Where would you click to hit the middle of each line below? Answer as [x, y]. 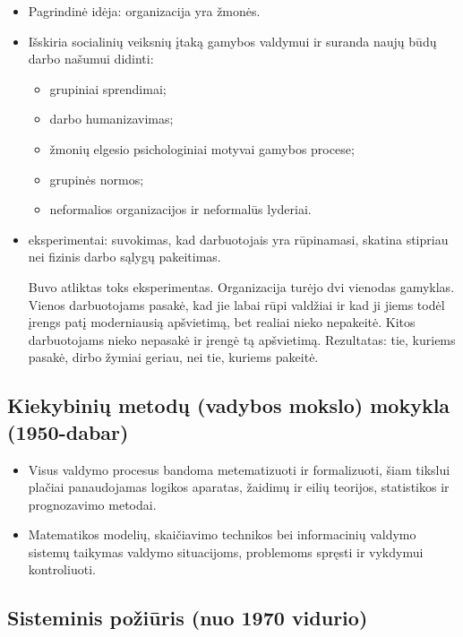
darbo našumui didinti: [91, 59]
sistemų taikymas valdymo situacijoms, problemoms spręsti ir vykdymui [226, 551]
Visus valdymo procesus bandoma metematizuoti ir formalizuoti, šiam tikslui [239, 469]
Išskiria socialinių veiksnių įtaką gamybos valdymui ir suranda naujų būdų [232, 41]
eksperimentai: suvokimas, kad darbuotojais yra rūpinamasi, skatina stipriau [238, 239]
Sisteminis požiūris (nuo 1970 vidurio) [188, 618]
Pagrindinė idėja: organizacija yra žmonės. [144, 11]
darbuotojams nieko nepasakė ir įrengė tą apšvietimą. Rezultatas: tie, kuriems [242, 339]
